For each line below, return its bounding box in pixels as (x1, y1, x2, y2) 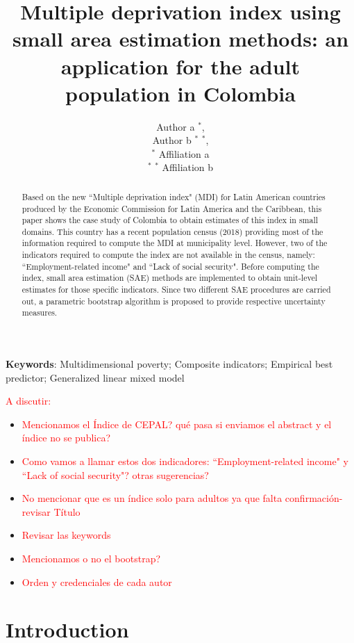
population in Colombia (65, 79, 296, 107)
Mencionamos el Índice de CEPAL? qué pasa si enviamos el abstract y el (22, 416, 332, 431)
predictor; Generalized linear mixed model (6, 370, 185, 384)
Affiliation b (162, 160, 214, 174)
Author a (156, 119, 195, 133)
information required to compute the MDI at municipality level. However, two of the (22, 237, 328, 249)
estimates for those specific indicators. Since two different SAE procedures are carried (22, 284, 331, 295)
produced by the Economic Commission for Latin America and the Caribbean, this (22, 202, 322, 214)
